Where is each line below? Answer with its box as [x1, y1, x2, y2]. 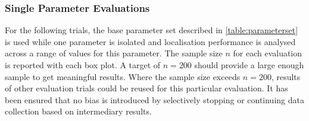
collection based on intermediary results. [5, 105, 152, 117]
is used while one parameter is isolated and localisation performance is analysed [5, 35, 296, 47]
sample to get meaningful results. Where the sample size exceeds [5, 70, 241, 82]
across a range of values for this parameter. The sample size [5, 47, 223, 59]
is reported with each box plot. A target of [5, 59, 161, 71]
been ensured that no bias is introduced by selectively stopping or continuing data [5, 93, 304, 106]
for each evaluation [233, 47, 302, 59]
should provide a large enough [194, 59, 304, 71]
